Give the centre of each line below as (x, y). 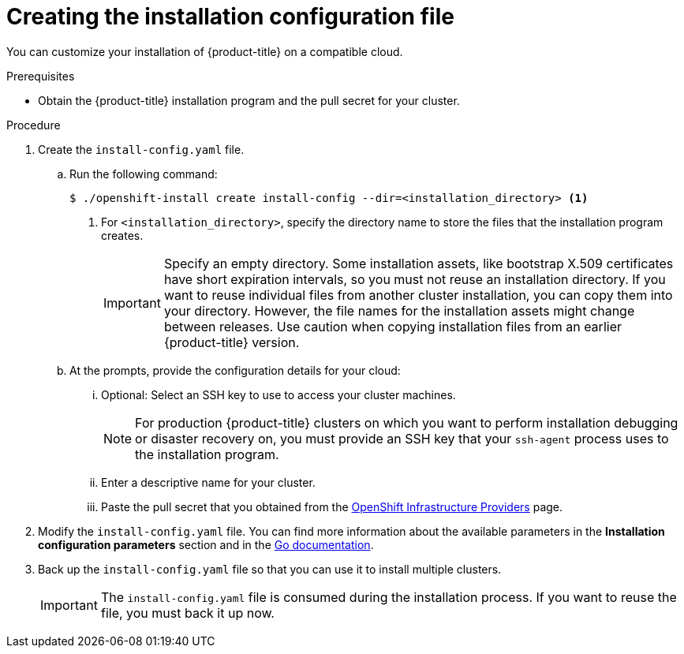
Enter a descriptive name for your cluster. (208, 482)
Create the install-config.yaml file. (141, 149)
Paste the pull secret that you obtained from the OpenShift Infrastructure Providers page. (332, 506)
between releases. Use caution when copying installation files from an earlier (392, 326)
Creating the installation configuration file (230, 17)
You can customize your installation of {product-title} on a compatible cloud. (205, 51)
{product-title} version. (232, 342)
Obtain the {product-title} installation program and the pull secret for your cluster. (249, 100)
